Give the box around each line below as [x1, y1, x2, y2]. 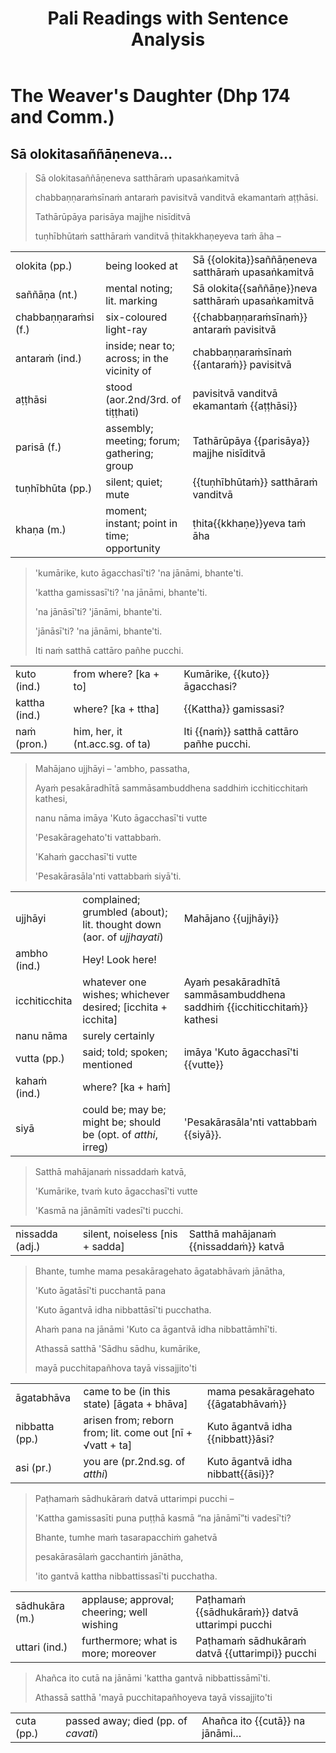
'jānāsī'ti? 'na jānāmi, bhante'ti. [34, 625, 163, 637]
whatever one [82, 975, 147, 989]
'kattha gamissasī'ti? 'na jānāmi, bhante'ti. [34, 587, 208, 598]
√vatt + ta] [83, 1438, 133, 1452]
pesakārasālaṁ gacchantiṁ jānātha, [34, 1551, 184, 1562]
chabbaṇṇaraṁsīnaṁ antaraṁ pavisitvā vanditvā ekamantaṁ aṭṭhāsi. [34, 192, 319, 203]
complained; [82, 893, 141, 906]
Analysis [130, 28, 206, 51]
